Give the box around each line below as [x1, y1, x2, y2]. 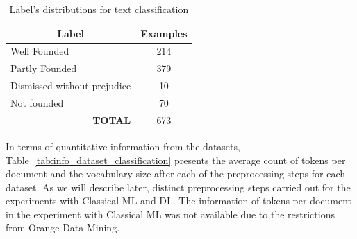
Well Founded [10, 44, 69, 58]
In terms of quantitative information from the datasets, [6, 139, 240, 153]
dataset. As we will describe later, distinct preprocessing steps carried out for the [6, 179, 351, 194]
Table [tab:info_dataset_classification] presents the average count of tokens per [6, 152, 346, 167]
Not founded [10, 95, 64, 109]
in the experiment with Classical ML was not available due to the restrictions [6, 206, 335, 221]
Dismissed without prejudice [10, 78, 131, 93]
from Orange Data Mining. [6, 220, 120, 235]
